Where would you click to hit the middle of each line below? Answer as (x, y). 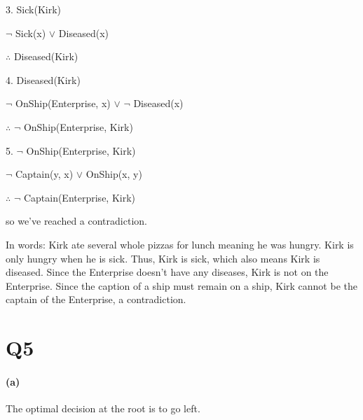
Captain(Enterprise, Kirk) (80, 197)
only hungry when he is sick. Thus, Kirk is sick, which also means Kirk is (163, 258)
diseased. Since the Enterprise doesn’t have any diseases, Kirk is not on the (167, 272)
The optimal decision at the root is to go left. (103, 408)
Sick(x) (31, 33)
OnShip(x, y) (114, 174)
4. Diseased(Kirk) (43, 79)
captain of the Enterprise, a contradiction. (96, 299)
